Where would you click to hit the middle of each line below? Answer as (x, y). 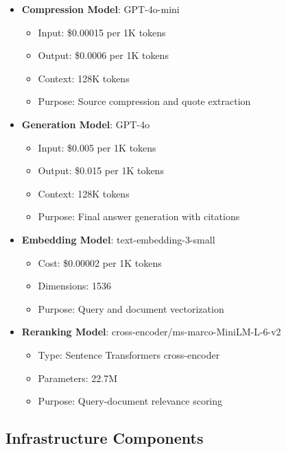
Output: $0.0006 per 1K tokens (103, 55)
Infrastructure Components (105, 438)
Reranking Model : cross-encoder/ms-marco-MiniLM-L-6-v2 (151, 332)
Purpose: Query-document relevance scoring (130, 401)
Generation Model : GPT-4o (86, 124)
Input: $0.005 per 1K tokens (97, 147)
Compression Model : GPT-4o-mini (100, 9)
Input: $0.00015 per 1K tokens (102, 32)
